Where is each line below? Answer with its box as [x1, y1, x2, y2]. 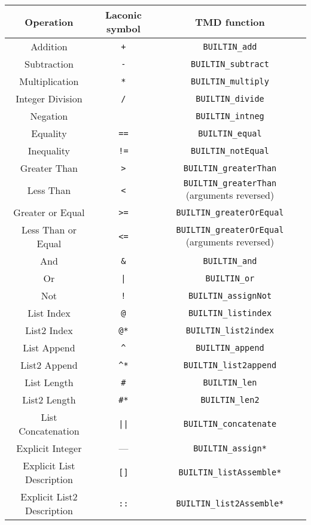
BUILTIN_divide [196, 93, 264, 104]
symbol [106, 22, 141, 35]
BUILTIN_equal [198, 128, 262, 138]
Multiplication [19, 74, 79, 88]
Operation [25, 14, 74, 29]
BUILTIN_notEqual [191, 145, 269, 156]
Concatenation [19, 424, 80, 438]
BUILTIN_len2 [200, 394, 260, 405]
